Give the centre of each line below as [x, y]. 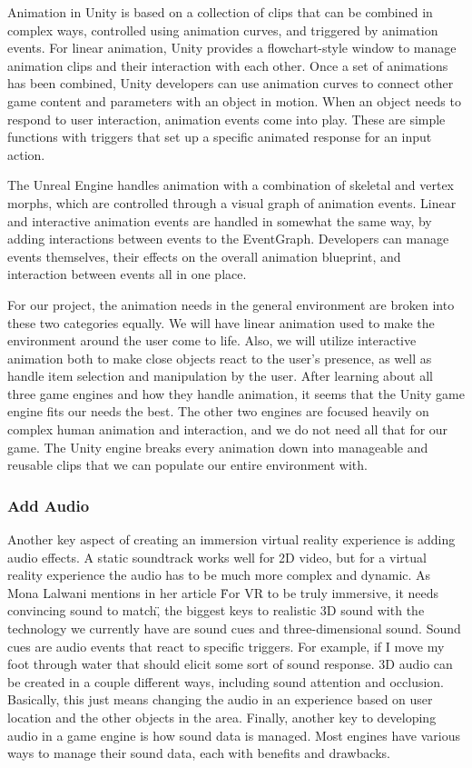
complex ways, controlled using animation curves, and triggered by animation [223, 30]
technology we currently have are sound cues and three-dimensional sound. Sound [234, 628]
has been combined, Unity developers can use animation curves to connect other [231, 83]
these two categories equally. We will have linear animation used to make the [221, 322]
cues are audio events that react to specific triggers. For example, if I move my [226, 646]
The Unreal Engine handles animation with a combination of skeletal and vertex [231, 185]
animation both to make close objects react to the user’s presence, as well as [220, 358]
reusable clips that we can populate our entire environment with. [187, 465]
